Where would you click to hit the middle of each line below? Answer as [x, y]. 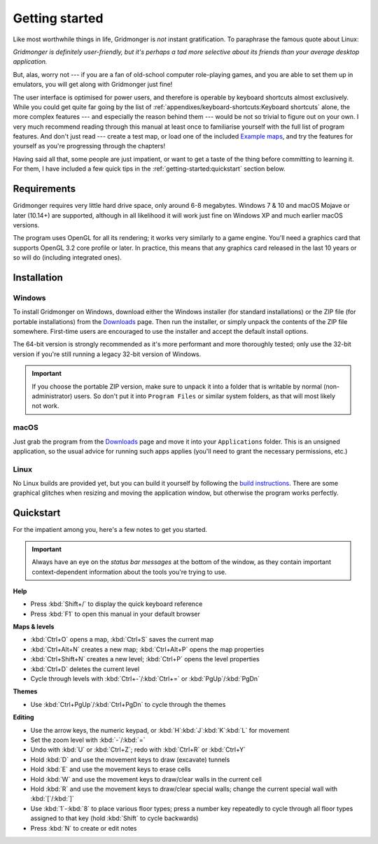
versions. [26, 225]
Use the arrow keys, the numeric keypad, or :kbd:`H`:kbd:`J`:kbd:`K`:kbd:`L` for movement [160, 730]
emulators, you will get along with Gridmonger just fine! [93, 85]
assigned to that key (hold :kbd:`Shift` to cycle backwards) [114, 818]
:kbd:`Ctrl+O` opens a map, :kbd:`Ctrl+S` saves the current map [122, 640]
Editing [23, 717]
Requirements [44, 189]
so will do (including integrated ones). [67, 258]
